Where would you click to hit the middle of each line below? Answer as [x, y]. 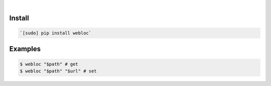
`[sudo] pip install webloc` [56, 33]
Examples [25, 49]
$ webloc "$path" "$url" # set [58, 71]
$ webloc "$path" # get [49, 64]
